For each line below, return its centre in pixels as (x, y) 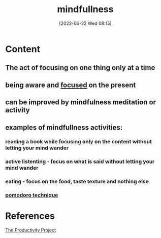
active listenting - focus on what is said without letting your (80, 162)
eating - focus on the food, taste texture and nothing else (77, 182)
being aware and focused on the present (71, 85)
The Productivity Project (31, 230)
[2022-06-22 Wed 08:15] (85, 23)
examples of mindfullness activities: (64, 127)
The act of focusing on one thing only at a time (80, 68)
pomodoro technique (32, 195)
